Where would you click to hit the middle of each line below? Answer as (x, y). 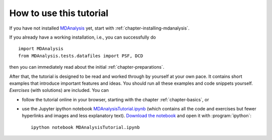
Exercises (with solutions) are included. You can (59, 90)
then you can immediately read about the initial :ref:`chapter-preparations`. (87, 67)
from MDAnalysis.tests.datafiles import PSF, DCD (81, 56)
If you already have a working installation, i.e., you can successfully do (83, 37)
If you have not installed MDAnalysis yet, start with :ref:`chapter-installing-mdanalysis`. (99, 28)
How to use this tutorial (59, 13)
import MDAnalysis (41, 49)
